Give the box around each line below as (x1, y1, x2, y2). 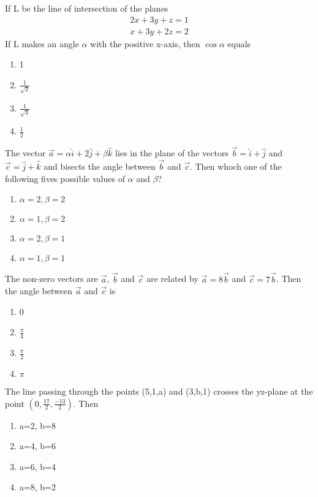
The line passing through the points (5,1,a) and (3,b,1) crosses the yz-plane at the (5, 384, 313, 397)
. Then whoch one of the (189, 160, 282, 173)
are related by (146, 272, 199, 285)
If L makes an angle (5, 37, 79, 50)
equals (227, 37, 251, 50)
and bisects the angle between (44, 160, 156, 173)
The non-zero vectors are (5, 272, 98, 285)
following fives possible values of (5, 172, 125, 184)
